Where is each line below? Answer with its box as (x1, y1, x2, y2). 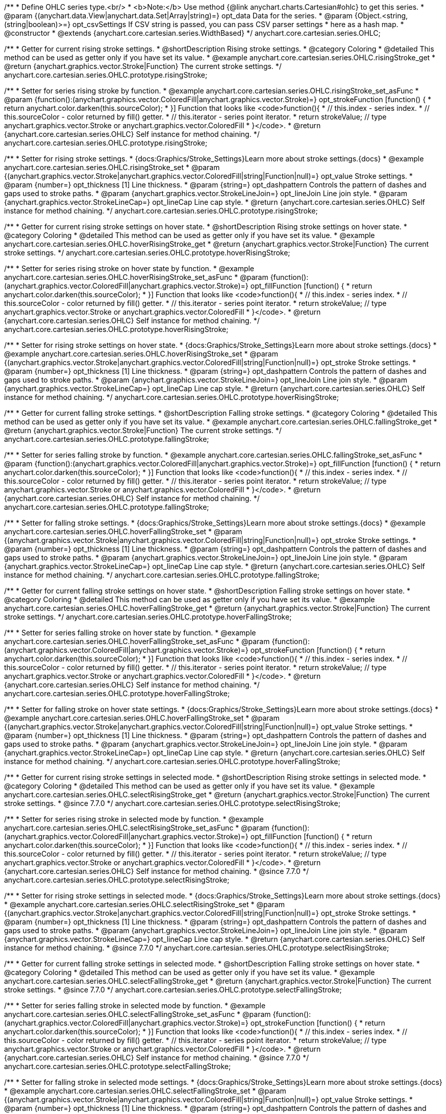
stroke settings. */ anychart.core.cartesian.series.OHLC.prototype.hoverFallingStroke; (4, 612, 292, 621)
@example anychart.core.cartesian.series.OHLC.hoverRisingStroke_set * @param (4, 349, 278, 358)
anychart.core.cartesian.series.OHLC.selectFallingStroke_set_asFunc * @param (4, 1010, 271, 1018)
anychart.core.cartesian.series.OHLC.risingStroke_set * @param (4, 163, 220, 172)
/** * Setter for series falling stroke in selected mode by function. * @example (4, 1001, 266, 1010)
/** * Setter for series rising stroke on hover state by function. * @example (4, 264, 255, 273)
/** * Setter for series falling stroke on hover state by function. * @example (4, 628, 256, 637)
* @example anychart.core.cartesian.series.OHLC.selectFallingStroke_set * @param (4, 1086, 286, 1095)
